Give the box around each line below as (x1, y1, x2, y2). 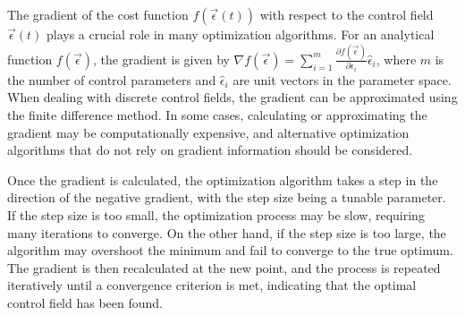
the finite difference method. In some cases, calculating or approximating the (7, 106, 427, 124)
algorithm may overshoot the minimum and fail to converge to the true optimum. (7, 241, 453, 260)
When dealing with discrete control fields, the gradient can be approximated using (7, 88, 458, 106)
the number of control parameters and (7, 70, 216, 89)
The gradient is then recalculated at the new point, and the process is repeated (7, 258, 441, 277)
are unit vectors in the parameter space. (232, 70, 452, 89)
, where (376, 49, 417, 68)
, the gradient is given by (92, 49, 230, 68)
